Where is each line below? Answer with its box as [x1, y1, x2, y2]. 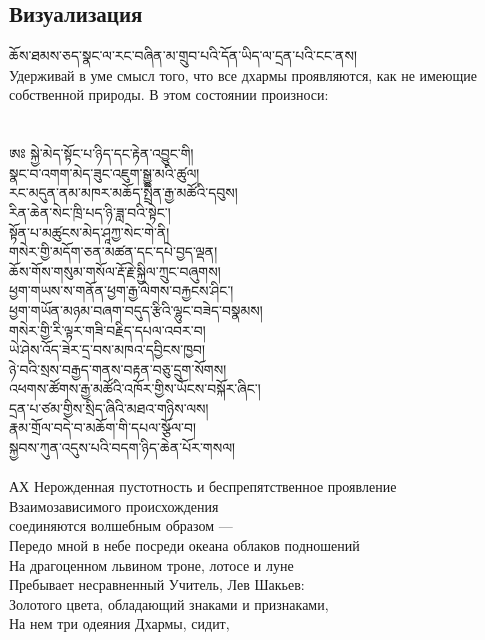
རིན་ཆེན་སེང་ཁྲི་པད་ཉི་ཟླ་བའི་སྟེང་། [9, 201, 171, 222]
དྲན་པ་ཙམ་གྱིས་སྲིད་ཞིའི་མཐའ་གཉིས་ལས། [9, 397, 209, 418]
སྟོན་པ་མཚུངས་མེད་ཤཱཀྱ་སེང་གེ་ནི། [9, 221, 170, 242]
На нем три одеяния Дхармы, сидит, [9, 613, 230, 634]
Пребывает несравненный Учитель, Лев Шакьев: [9, 574, 305, 595]
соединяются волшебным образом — [9, 515, 233, 536]
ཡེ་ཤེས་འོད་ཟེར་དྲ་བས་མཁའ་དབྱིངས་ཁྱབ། [9, 339, 206, 360]
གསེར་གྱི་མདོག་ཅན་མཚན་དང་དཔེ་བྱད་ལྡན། [9, 241, 218, 262]
